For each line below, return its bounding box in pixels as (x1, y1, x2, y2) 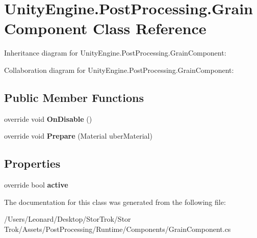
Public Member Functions (4, 89, 144, 105)
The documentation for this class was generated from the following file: (4, 196, 226, 207)
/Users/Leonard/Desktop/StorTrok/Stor (4, 214, 131, 224)
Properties (4, 155, 61, 171)
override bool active (4, 179, 68, 190)
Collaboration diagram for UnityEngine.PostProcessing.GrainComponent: (4, 64, 234, 75)
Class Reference (92, 18, 207, 39)
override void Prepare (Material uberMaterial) (4, 130, 152, 141)
